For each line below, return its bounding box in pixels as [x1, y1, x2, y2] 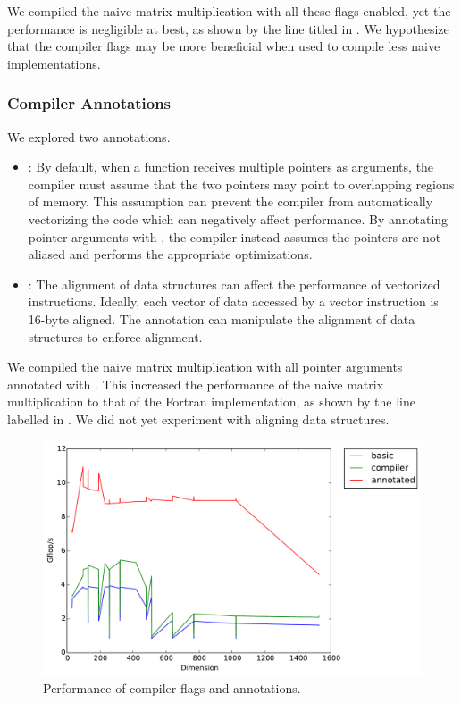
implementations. [7, 54, 101, 72]
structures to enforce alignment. [28, 327, 203, 346]
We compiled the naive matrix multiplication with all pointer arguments [7, 357, 403, 376]
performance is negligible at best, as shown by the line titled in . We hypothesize [7, 19, 449, 38]
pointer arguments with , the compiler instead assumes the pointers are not [28, 227, 441, 246]
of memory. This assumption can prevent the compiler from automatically [28, 192, 433, 211]
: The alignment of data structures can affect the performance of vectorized [28, 274, 440, 293]
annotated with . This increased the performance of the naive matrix [7, 374, 384, 393]
